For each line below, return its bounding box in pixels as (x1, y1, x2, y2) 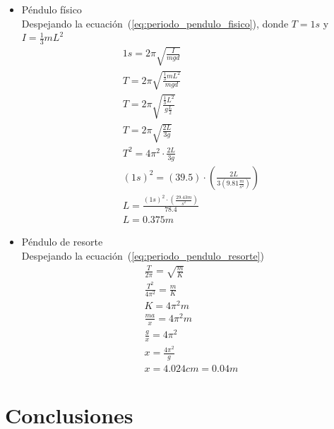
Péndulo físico (21, 2, 82, 16)
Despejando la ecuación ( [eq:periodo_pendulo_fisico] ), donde (21, 16, 289, 30)
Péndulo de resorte (21, 234, 103, 249)
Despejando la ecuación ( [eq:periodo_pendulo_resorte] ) (21, 248, 264, 263)
